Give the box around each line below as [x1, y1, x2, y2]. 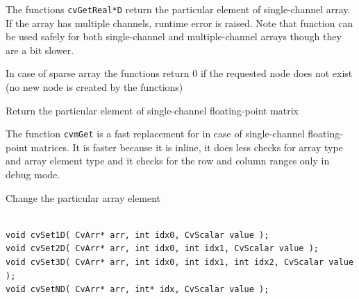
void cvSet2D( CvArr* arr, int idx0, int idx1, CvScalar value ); [6, 244, 319, 254]
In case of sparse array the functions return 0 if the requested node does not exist [6, 66, 353, 80]
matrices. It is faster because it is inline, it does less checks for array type [31, 139, 343, 154]
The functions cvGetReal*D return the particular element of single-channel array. [6, 2, 351, 16]
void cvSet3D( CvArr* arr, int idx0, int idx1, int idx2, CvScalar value [6, 257, 354, 268]
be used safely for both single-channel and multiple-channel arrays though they [6, 29, 342, 44]
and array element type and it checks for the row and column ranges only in [6, 153, 330, 168]
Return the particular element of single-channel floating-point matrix [6, 103, 299, 117]
